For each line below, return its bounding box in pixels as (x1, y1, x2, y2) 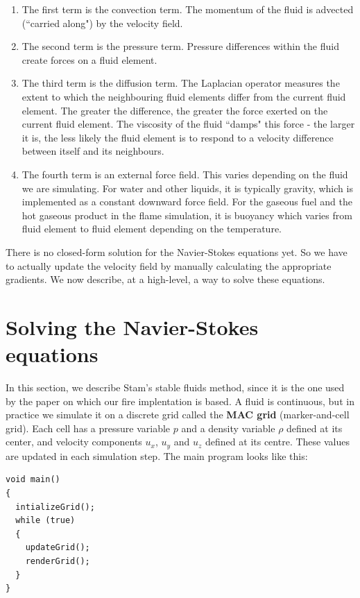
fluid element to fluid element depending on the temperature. (22, 221, 282, 236)
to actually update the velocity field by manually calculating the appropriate (6, 258, 332, 273)
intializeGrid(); (15, 502, 95, 512)
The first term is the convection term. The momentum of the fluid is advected (22, 2, 354, 16)
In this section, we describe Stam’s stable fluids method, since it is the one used (6, 380, 345, 394)
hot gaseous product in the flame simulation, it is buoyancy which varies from (22, 207, 352, 222)
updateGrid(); (25, 543, 90, 553)
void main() (6, 475, 60, 485)
